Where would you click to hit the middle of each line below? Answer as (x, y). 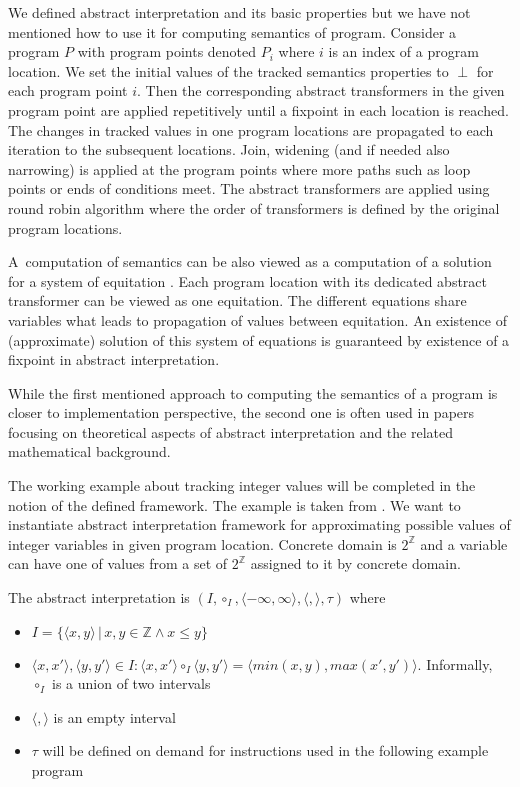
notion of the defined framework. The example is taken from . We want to (234, 504)
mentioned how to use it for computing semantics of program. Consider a (232, 31)
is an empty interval (114, 716)
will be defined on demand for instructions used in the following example (265, 750)
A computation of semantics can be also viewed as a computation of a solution (250, 261)
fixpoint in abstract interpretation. (114, 359)
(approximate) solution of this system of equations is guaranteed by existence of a (259, 339)
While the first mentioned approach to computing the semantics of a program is (253, 392)
